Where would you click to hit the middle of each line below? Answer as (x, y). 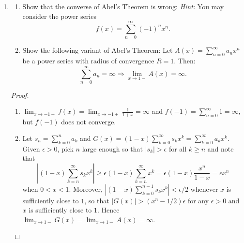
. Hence (108, 210)
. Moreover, (86, 189)
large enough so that (113, 148)
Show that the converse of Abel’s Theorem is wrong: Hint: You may (123, 6)
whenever (204, 189)
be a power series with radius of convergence (88, 61)
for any (198, 200)
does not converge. (89, 122)
